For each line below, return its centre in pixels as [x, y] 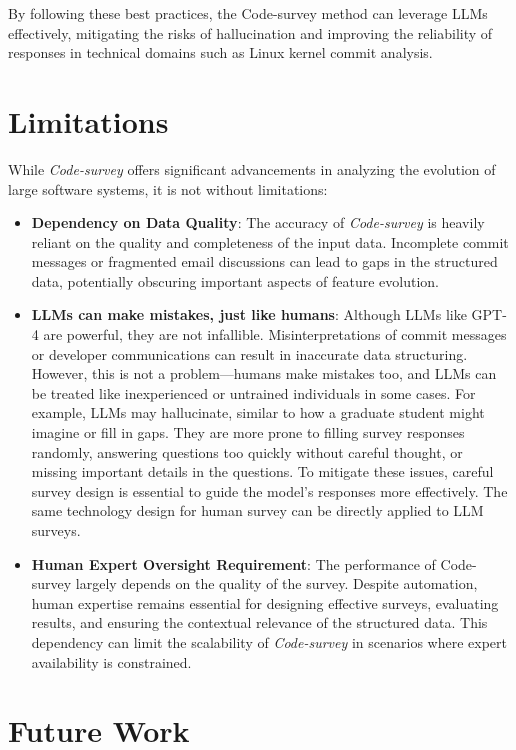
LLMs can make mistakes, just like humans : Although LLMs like [249, 314]
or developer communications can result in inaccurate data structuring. [249, 353]
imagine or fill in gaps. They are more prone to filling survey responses [248, 432]
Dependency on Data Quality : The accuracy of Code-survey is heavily [258, 222]
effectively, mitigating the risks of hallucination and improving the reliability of [250, 32]
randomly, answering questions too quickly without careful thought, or [247, 451]
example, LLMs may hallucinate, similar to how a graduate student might [258, 412]
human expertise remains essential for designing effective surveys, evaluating [265, 602]
